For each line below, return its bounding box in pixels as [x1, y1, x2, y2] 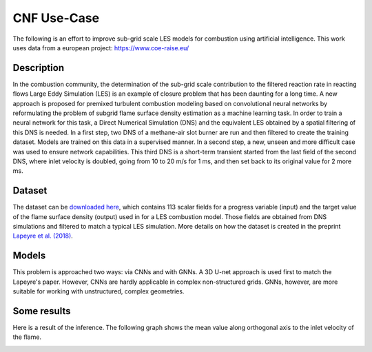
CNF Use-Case [12, 10, 100, 25]
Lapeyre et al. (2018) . [12, 231, 74, 240]
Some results [12, 305, 71, 317]
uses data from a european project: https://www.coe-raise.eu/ [12, 43, 189, 52]
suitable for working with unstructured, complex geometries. [12, 287, 185, 296]
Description [12, 62, 65, 74]
